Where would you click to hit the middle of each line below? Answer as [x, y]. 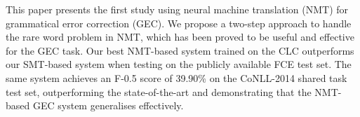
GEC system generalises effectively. [108, 105]
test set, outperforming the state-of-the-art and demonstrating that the [159, 91]
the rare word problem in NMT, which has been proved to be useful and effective [180, 37]
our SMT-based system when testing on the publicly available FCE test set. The [179, 64]
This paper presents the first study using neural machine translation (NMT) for [177, 9]
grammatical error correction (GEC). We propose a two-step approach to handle [179, 23]
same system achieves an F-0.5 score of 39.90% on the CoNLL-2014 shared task [176, 77]
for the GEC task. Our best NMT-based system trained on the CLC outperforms [180, 50]
